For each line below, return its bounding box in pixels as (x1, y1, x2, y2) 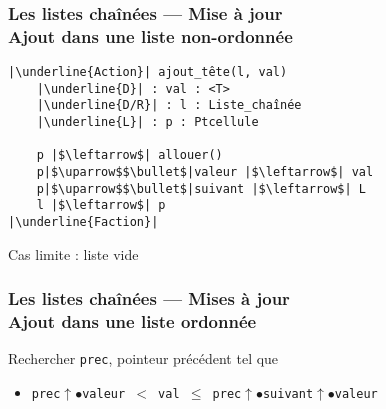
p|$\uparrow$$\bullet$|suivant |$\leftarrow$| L (36, 181, 366, 196)
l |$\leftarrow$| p (36, 198, 166, 213)
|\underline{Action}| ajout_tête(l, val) (8, 65, 288, 80)
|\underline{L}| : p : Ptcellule (36, 115, 259, 130)
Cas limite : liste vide (8, 243, 139, 264)
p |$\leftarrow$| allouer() (36, 148, 223, 163)
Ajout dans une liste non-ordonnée (8, 23, 293, 48)
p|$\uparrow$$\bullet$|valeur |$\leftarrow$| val (36, 165, 374, 180)
